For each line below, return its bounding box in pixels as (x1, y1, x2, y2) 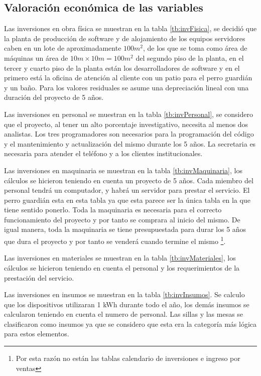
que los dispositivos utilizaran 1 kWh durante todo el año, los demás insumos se (4, 299, 249, 309)
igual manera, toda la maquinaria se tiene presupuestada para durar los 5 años (4, 224, 246, 234)
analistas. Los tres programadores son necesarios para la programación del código (4, 129, 254, 139)
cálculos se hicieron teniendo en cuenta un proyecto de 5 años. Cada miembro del (4, 175, 253, 185)
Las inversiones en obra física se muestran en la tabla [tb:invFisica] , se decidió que (4, 23, 257, 34)
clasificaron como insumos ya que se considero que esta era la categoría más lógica (4, 318, 257, 329)
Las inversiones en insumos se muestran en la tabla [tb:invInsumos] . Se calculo (4, 289, 245, 300)
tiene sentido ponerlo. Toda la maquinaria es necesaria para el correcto (4, 204, 222, 215)
